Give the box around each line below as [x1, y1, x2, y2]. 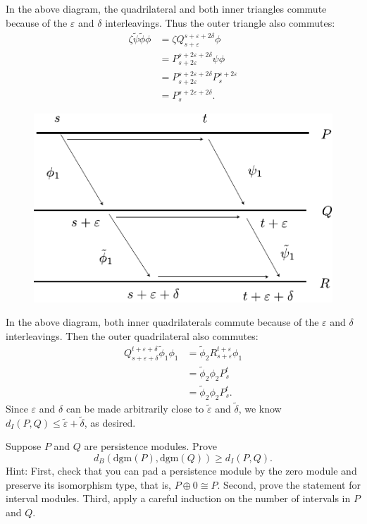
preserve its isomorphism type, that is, [6, 477, 171, 492]
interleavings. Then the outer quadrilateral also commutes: [6, 329, 259, 343]
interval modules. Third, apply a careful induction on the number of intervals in [6, 491, 351, 506]
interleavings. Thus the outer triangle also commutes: [105, 15, 335, 30]
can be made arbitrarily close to [66, 401, 204, 416]
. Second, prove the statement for [217, 477, 361, 492]
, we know [238, 401, 282, 416]
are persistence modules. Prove [84, 439, 217, 453]
